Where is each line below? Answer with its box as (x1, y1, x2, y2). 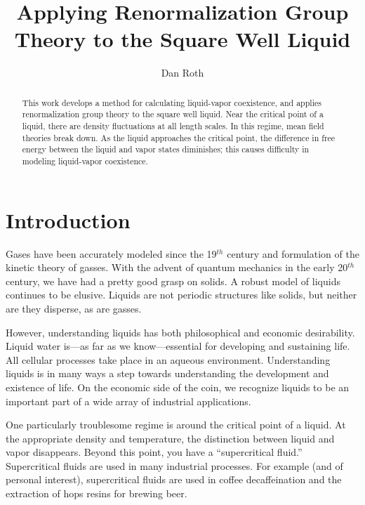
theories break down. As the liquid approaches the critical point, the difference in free (22, 131, 336, 143)
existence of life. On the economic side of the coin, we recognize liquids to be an (6, 379, 350, 394)
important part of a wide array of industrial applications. (6, 393, 251, 408)
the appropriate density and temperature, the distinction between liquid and (6, 431, 335, 445)
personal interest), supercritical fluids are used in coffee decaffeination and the (6, 472, 342, 487)
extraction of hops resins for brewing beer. (6, 486, 187, 501)
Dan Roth (161, 65, 204, 80)
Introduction (6, 205, 131, 234)
